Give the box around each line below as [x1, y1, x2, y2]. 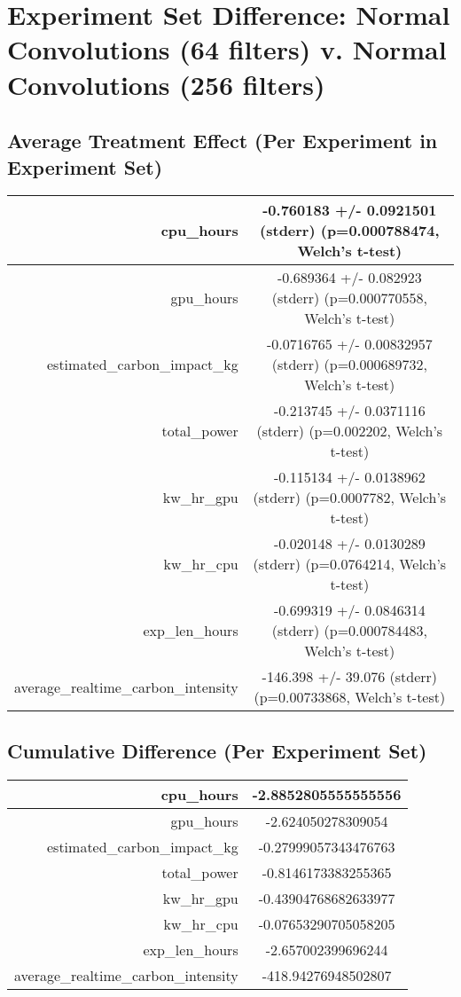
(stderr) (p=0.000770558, [271, 287, 427, 309]
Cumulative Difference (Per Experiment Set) [7, 736, 427, 764]
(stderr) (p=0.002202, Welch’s [256, 420, 443, 442]
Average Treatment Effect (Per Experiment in [7, 127, 438, 154]
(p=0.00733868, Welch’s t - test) [254, 687, 446, 708]
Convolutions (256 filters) [7, 66, 325, 102]
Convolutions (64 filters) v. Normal [7, 31, 447, 67]
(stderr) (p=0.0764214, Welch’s [253, 553, 447, 575]
